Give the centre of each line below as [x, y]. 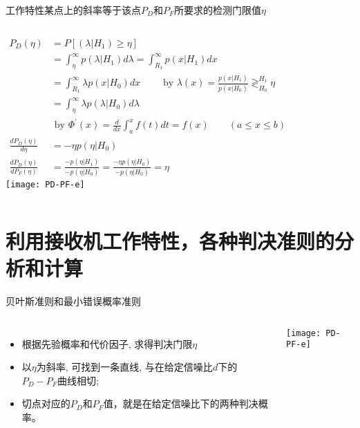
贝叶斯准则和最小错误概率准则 [73, 301]
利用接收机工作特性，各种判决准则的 [170, 240]
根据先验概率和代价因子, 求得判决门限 [107, 343]
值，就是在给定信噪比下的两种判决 [181, 403]
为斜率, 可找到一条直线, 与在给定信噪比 [124, 367]
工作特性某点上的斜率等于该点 [73, 10]
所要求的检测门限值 [218, 10]
